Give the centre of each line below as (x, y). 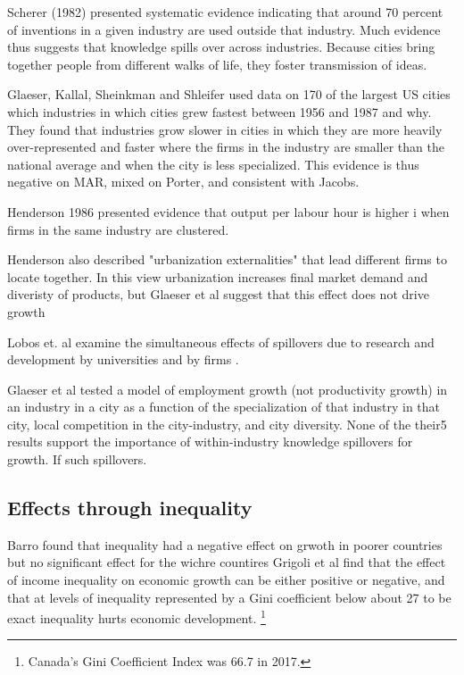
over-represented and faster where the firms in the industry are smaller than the (226, 147)
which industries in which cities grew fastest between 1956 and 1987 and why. (220, 111)
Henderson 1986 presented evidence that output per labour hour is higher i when (228, 211)
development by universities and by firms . (123, 359)
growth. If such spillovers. (77, 459)
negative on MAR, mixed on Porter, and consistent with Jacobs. (183, 182)
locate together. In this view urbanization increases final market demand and (218, 276)
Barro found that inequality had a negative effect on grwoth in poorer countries (225, 544)
